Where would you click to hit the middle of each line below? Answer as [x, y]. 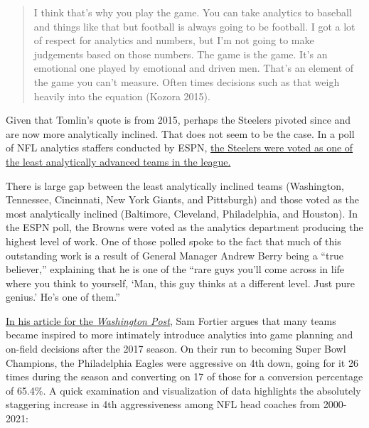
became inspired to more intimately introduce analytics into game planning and [180, 335]
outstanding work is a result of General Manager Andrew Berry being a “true [175, 255]
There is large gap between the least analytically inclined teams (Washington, [175, 185]
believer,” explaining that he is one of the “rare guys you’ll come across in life [175, 269]
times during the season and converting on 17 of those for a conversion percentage [184, 376]
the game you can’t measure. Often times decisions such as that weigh [187, 81]
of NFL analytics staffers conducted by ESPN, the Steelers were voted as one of [180, 148]
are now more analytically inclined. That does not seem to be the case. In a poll [180, 133]
